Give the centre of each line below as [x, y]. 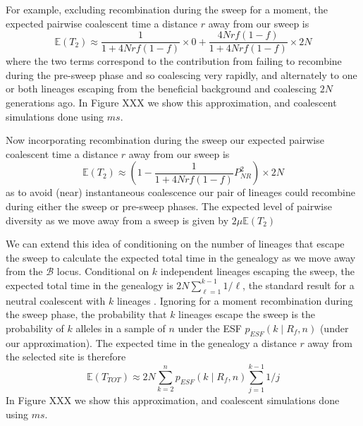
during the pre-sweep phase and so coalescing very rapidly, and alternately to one [181, 74]
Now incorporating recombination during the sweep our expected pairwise [165, 140]
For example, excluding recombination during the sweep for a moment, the [167, 9]
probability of [35, 328]
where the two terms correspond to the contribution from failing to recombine [174, 61]
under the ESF [210, 328]
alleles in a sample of [121, 328]
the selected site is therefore [66, 357]
